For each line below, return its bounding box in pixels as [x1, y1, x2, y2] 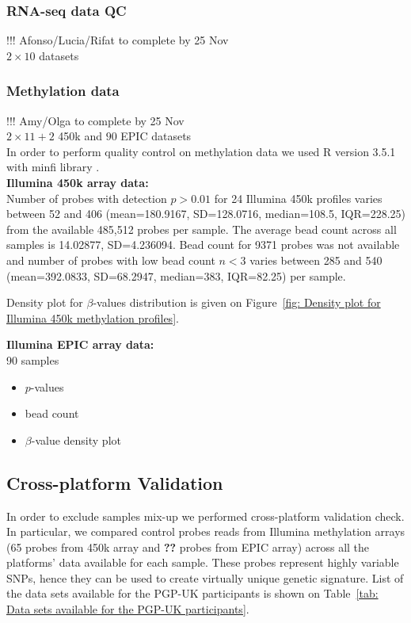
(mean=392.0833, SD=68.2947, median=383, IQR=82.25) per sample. [6, 267, 346, 284]
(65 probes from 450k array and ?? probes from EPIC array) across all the [6, 538, 370, 555]
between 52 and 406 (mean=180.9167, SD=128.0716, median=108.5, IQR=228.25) [6, 205, 406, 222]
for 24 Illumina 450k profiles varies [214, 189, 382, 206]
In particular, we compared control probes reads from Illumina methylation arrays [6, 523, 405, 540]
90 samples [6, 351, 59, 368]
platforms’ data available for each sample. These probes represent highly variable [6, 554, 399, 571]
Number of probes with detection [6, 189, 167, 206]
